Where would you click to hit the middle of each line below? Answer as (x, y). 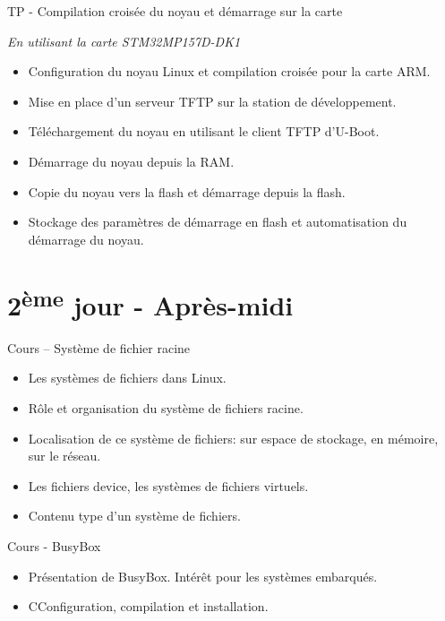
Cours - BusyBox (54, 545)
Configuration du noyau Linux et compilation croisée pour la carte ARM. (229, 71)
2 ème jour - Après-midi (150, 302)
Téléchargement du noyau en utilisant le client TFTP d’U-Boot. (204, 131)
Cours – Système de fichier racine (99, 347)
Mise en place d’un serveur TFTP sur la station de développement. (212, 101)
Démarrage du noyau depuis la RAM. (131, 161)
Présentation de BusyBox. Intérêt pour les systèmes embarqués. (203, 576)
